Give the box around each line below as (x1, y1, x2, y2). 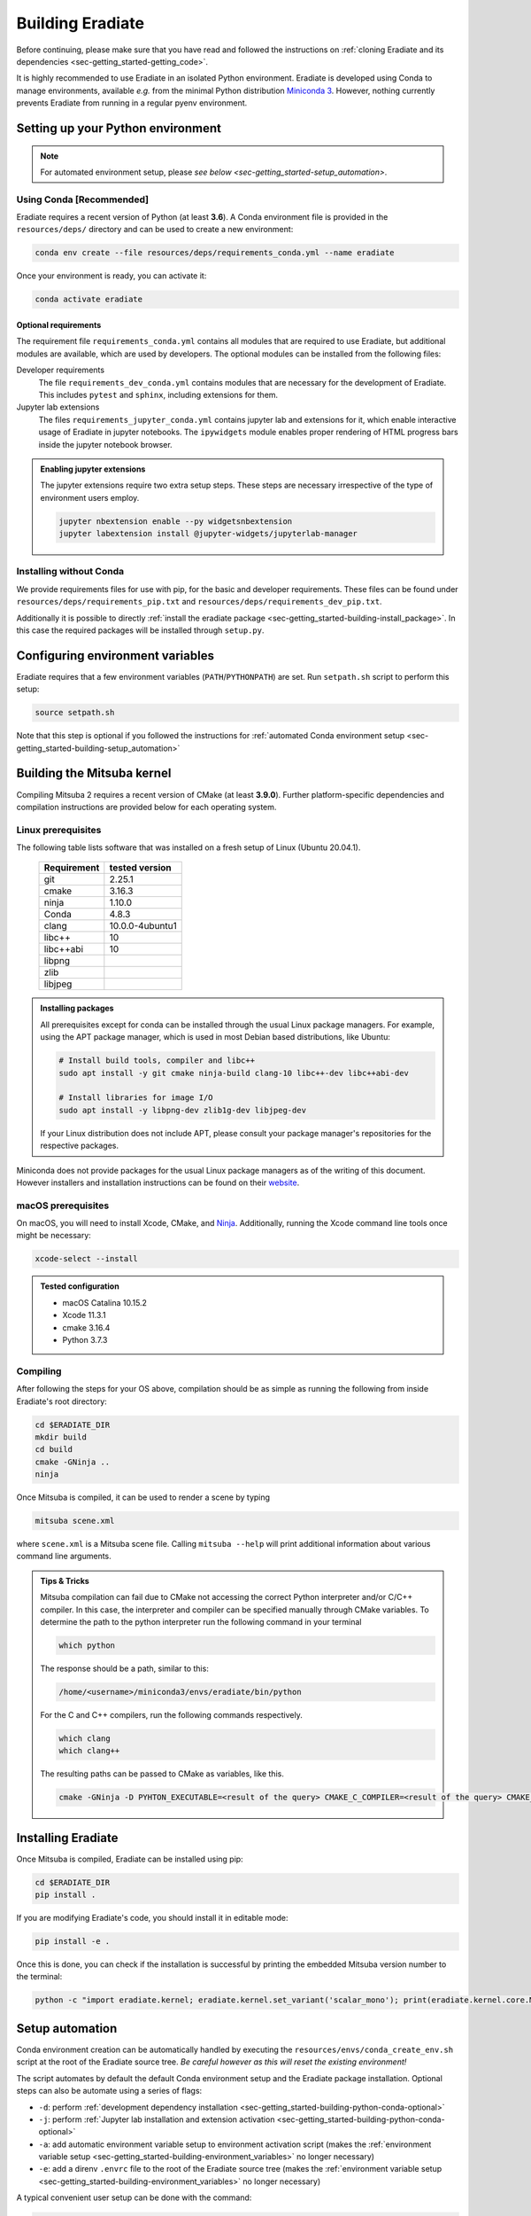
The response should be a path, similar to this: (40, 1663, 210, 1674)
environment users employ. (40, 492, 140, 503)
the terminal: (16, 1971, 63, 1982)
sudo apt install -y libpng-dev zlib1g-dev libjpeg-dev (58, 1104, 307, 1115)
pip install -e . (35, 1937, 111, 1947)
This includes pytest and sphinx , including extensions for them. (38, 389, 279, 400)
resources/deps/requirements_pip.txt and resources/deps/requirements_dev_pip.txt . (16, 597, 382, 607)
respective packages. (40, 1140, 119, 1151)
